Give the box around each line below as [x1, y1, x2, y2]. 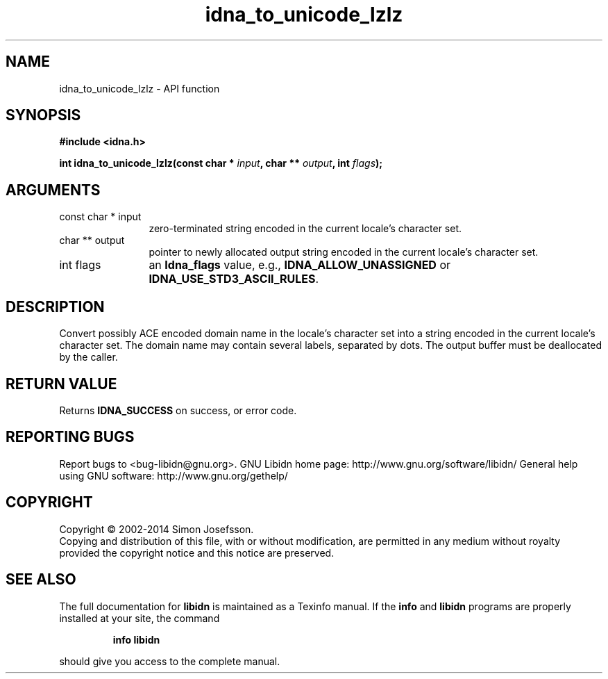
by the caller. [59, 351, 118, 363]
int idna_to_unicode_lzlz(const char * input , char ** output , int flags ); [59, 157, 383, 170]
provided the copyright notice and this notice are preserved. [59, 546, 335, 559]
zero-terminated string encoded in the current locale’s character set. [149, 222, 462, 235]
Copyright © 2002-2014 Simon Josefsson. [59, 523, 254, 535]
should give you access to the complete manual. [59, 655, 280, 667]
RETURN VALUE [6, 375, 117, 393]
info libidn [112, 633, 160, 646]
